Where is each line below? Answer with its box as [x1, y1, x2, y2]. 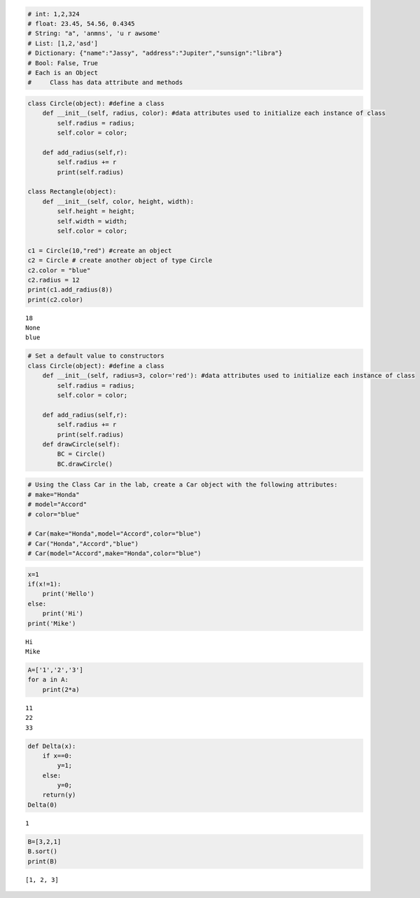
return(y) [42, 791, 76, 799]
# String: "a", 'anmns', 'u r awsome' [27, 29, 161, 38]
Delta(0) [27, 801, 58, 809]
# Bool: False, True [27, 59, 98, 67]
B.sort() [27, 848, 58, 855]
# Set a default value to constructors [27, 352, 164, 360]
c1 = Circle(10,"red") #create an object [27, 246, 172, 254]
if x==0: [42, 751, 73, 760]
